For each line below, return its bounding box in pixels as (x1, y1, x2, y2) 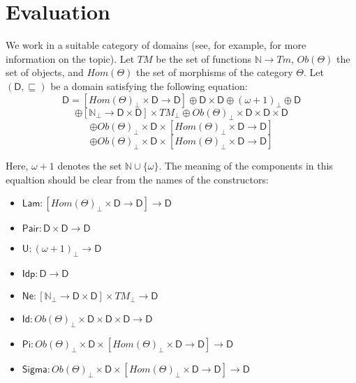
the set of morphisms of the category (135, 65, 293, 80)
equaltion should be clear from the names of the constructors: (6, 172, 269, 186)
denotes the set (57, 158, 122, 173)
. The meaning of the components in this (158, 158, 333, 173)
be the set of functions (156, 51, 251, 66)
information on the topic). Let (6, 51, 135, 66)
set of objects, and (6, 65, 84, 80)
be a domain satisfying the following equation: (50, 78, 248, 93)
